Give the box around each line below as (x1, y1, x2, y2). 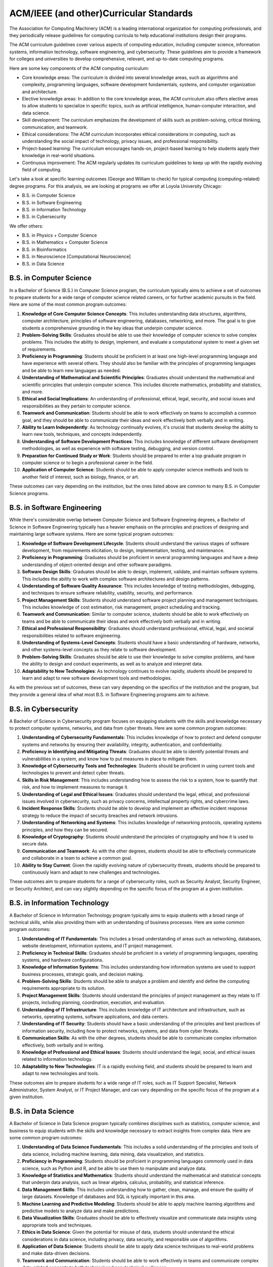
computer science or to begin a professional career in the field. (22, 459, 154, 466)
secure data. (22, 841, 48, 847)
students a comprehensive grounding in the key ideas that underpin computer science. (22, 325, 203, 331)
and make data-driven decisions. (22, 1250, 90, 1256)
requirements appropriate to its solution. (22, 985, 106, 991)
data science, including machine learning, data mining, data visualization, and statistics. (22, 1151, 205, 1157)
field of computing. (22, 166, 62, 172)
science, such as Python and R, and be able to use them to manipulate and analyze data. (22, 1165, 207, 1171)
